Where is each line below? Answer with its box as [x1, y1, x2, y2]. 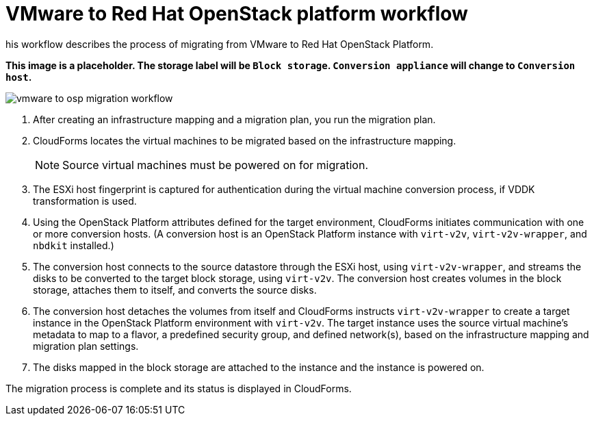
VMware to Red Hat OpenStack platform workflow [5, 2, 468, 25]
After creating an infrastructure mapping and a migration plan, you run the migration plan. [33, 113, 436, 125]
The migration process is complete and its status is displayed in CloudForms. [5, 382, 352, 394]
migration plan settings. [33, 340, 139, 352]
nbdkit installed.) [33, 239, 114, 251]
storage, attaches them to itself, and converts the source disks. [33, 283, 317, 296]
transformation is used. [33, 194, 137, 207]
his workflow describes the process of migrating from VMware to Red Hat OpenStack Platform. [5, 38, 434, 50]
